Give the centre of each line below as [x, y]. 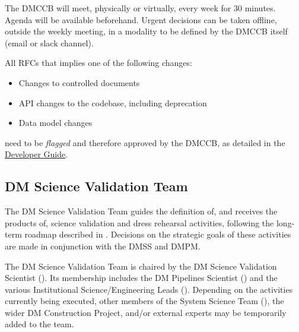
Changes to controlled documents [79, 82]
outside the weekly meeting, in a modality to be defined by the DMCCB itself [146, 31]
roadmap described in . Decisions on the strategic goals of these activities [158, 234]
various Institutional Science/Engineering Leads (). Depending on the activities [149, 289]
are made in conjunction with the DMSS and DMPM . [103, 246]
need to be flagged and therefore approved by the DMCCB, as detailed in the [145, 142]
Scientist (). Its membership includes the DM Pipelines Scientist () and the [141, 278]
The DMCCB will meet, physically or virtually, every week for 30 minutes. [140, 8]
